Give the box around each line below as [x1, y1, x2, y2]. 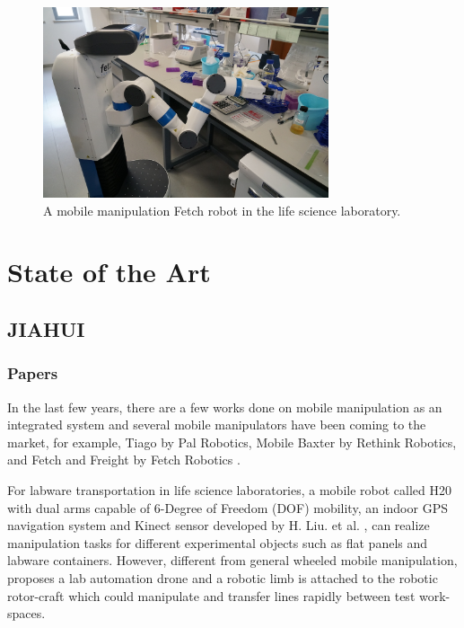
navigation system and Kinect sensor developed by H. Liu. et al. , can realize [7, 516, 430, 535]
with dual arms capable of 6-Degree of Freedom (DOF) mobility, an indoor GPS [7, 498, 448, 517]
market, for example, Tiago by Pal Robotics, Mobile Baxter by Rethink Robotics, [7, 432, 457, 451]
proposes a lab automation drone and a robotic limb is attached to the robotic [7, 569, 438, 587]
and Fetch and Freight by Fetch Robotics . [7, 450, 241, 469]
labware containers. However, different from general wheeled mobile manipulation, [7, 551, 458, 570]
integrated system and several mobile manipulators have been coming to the [7, 415, 426, 434]
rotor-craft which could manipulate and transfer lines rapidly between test [7, 586, 416, 605]
